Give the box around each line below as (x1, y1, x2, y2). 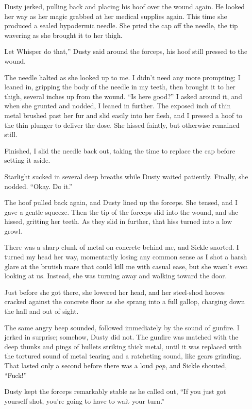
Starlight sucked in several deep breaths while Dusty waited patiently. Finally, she (4, 171, 248, 181)
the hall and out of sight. (4, 306, 79, 316)
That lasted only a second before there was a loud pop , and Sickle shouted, (4, 360, 227, 370)
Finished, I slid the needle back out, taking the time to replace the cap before (4, 145, 235, 155)
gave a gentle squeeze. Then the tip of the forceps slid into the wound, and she (4, 206, 238, 217)
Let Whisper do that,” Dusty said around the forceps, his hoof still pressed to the (4, 46, 248, 56)
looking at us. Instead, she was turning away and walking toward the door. (4, 271, 227, 281)
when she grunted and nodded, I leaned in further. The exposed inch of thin (4, 101, 231, 111)
